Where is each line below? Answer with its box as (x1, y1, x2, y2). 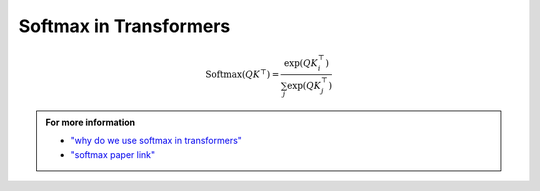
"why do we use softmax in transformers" (70, 135, 242, 147)
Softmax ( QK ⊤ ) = (205, 68, 280, 80)
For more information (45, 116, 136, 128)
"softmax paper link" (70, 148, 156, 160)
